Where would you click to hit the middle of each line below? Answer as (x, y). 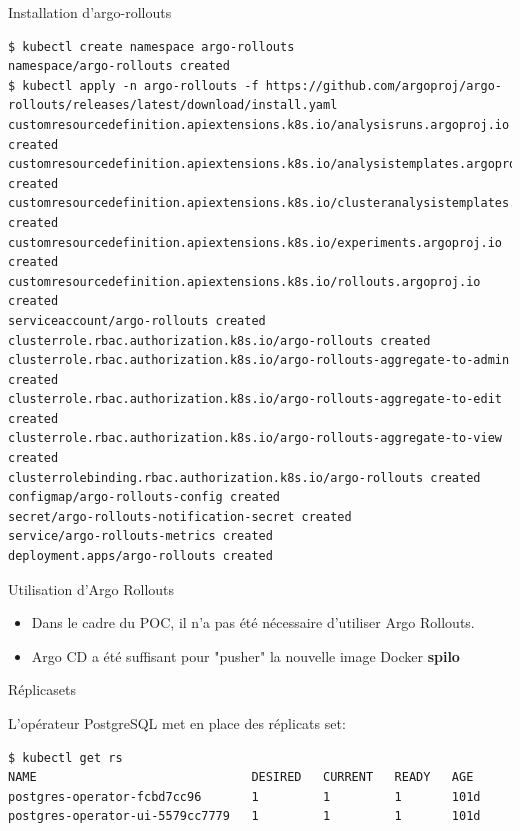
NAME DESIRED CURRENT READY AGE (241, 777)
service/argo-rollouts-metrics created (140, 536)
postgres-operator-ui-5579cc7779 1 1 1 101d (244, 816)
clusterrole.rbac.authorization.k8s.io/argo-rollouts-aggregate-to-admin (259, 360)
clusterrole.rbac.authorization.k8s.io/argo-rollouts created (219, 340)
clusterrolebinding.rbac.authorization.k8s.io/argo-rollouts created (244, 477)
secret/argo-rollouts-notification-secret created (180, 516)
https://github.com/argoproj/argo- (383, 85)
